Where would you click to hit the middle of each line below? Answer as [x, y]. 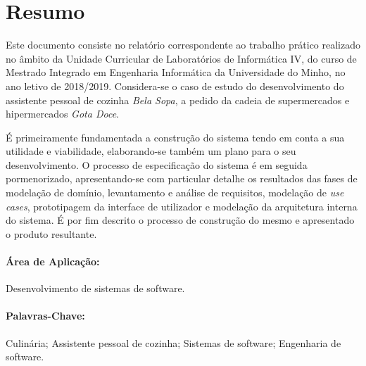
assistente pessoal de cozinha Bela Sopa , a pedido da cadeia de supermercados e [178, 100]
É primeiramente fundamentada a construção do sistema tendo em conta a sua [175, 137]
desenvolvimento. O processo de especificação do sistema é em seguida [157, 164]
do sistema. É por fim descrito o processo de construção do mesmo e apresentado [180, 220]
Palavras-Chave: [45, 316]
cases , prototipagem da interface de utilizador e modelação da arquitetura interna [182, 206]
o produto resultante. [51, 233]
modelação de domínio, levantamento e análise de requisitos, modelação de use [175, 193]
